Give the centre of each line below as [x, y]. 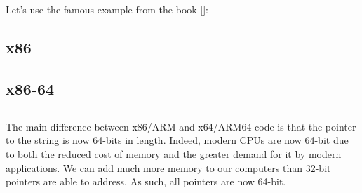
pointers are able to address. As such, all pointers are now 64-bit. [146, 181]
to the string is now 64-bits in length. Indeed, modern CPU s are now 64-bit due [177, 140]
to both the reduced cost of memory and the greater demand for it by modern [174, 153]
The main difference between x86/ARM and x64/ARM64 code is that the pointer [181, 126]
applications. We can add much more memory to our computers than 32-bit [168, 167]
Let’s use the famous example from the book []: [107, 9]
